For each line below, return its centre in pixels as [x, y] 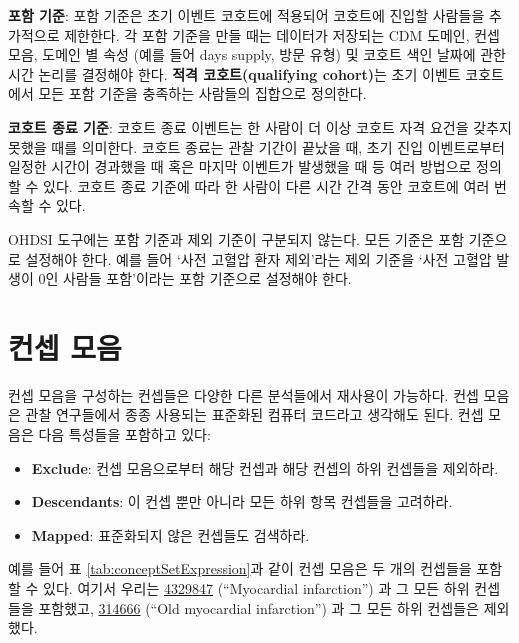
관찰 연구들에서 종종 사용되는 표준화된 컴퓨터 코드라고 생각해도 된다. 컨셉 [254, 414]
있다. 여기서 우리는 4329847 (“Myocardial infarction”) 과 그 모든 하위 [256, 588]
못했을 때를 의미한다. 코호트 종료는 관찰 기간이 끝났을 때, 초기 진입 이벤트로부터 [256, 146]
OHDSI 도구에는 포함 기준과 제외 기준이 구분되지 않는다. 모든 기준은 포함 [236, 238]
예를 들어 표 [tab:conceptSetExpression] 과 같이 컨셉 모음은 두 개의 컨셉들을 [240, 568]
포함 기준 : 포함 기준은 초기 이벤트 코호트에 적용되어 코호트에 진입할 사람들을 [246, 15]
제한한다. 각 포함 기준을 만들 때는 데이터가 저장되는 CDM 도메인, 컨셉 [282, 34]
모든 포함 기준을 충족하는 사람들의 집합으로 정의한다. [202, 93]
